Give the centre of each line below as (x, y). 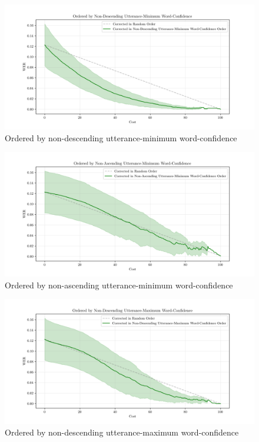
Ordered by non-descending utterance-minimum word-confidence (121, 137)
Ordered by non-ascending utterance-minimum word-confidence (119, 285)
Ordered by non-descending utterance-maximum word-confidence (122, 432)
